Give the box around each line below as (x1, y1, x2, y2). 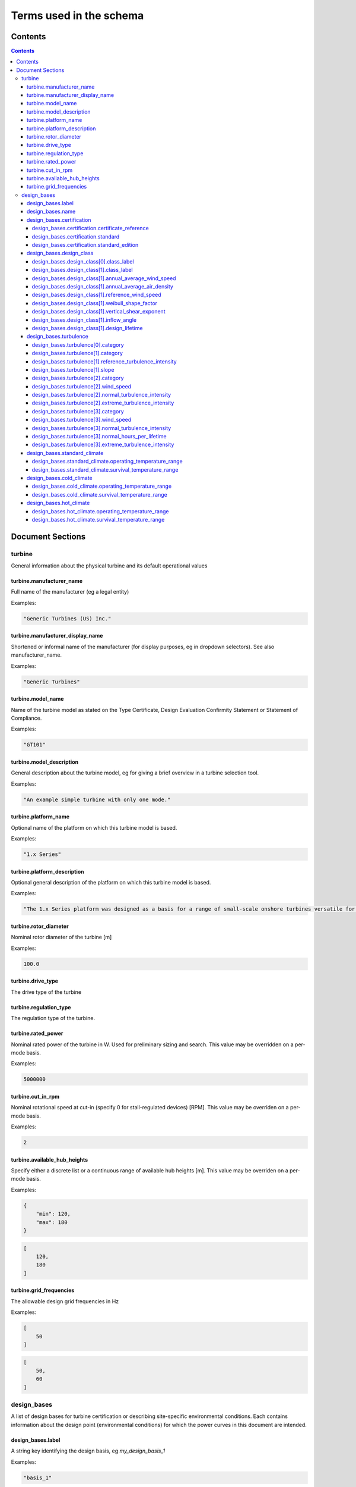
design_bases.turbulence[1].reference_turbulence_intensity (31, 357, 177, 365)
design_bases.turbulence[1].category (31, 350, 123, 357)
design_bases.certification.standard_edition (31, 241, 139, 249)
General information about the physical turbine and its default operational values (11, 562, 208, 569)
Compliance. (11, 714, 42, 721)
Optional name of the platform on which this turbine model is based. (11, 824, 177, 831)
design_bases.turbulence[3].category (31, 407, 124, 415)
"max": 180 (36, 1219, 68, 1225)
